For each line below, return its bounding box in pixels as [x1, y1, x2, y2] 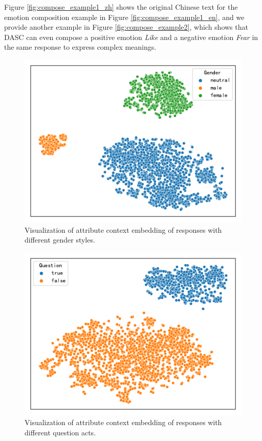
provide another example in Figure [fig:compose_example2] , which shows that [4, 22, 248, 32]
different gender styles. [25, 234, 95, 245]
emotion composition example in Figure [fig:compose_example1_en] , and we [4, 11, 245, 22]
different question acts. [25, 427, 96, 437]
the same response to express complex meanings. [4, 42, 157, 52]
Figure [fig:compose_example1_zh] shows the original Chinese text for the [4, 2, 238, 12]
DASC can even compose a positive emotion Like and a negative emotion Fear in [4, 31, 258, 42]
